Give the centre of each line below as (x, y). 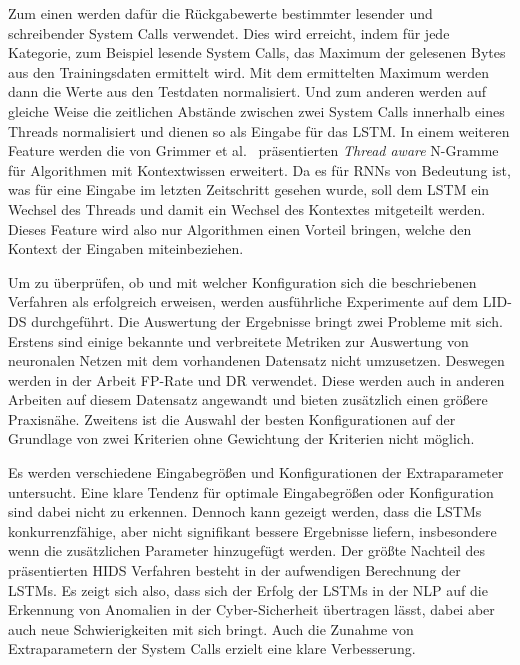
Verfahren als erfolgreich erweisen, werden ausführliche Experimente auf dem (243, 301)
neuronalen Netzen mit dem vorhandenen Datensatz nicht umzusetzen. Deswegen (256, 360)
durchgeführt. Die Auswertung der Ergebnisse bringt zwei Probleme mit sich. (267, 320)
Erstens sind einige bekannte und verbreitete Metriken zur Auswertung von (238, 340)
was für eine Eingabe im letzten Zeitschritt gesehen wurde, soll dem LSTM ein (249, 189)
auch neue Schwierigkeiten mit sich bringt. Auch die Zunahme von (211, 628)
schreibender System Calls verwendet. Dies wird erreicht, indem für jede (229, 32)
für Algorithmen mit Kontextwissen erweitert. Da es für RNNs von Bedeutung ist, (259, 169)
